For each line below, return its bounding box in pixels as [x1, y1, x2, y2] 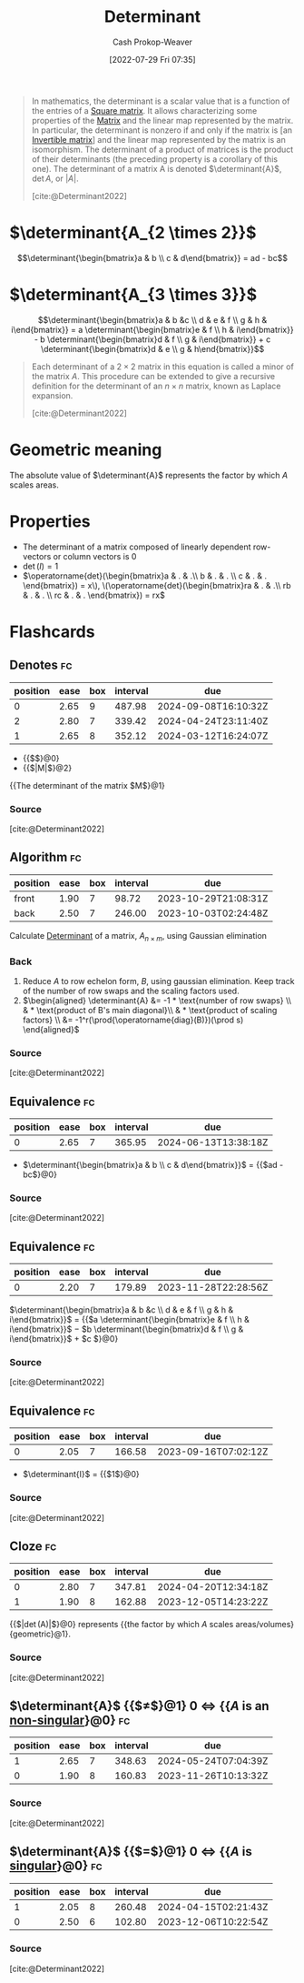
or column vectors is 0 [53, 550, 137, 561]
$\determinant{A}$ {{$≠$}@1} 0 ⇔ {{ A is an [9, 1698, 270, 1714]
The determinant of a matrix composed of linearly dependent [22, 541, 251, 552]
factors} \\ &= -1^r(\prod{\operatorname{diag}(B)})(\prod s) [22, 1014, 244, 1025]
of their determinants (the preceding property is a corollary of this [31, 153, 279, 165]
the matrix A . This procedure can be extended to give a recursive [31, 370, 275, 381]
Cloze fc [9, 1538, 57, 1554]
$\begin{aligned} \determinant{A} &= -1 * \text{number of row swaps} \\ [22, 994, 292, 1006]
